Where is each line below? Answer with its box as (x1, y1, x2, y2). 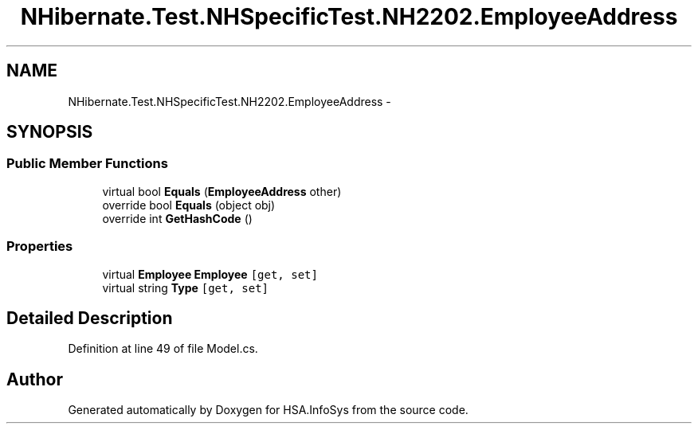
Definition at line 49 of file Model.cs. (68, 342, 258, 356)
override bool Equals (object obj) (102, 197, 276, 212)
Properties (6, 238, 73, 255)
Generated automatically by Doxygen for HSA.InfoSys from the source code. (68, 403, 469, 417)
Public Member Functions (6, 155, 168, 172)
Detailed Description (6, 307, 173, 328)
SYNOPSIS (6, 122, 93, 143)
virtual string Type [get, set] (102, 280, 269, 295)
